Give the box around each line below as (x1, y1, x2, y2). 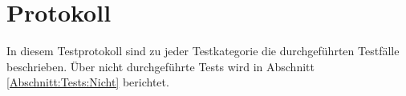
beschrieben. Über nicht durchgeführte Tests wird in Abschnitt (6, 58, 315, 74)
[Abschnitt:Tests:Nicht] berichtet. (6, 74, 169, 90)
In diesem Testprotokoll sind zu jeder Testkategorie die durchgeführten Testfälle (6, 42, 400, 59)
